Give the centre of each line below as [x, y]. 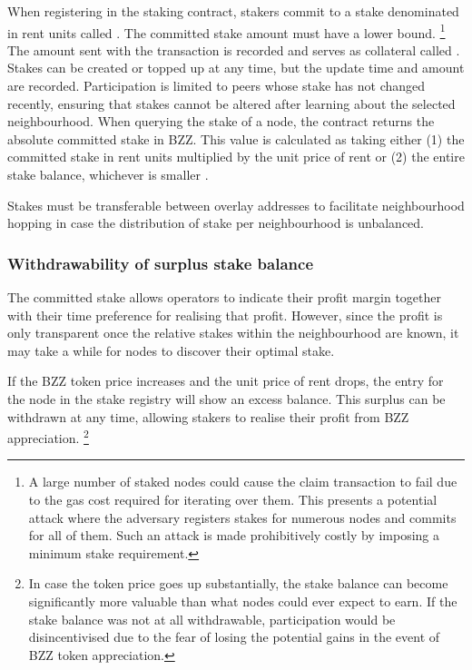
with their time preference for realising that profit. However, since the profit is [225, 315]
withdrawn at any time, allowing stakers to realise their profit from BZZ [208, 416]
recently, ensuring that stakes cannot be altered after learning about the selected [231, 103]
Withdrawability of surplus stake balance [161, 263]
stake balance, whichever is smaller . [108, 174]
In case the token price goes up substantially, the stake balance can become [238, 583]
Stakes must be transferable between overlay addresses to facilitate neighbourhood [236, 205]
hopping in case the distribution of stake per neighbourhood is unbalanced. [216, 223]
